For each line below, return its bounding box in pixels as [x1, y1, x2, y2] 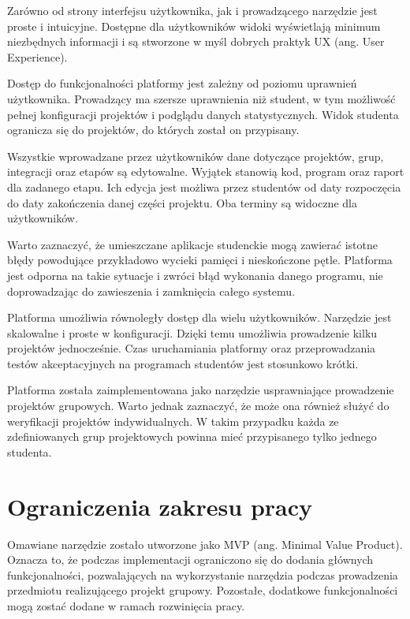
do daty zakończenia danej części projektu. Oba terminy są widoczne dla [7, 194, 357, 211]
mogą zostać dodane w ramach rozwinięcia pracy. [7, 597, 245, 613]
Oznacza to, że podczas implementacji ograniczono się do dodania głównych [7, 551, 374, 568]
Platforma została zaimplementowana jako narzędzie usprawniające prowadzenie [7, 382, 394, 398]
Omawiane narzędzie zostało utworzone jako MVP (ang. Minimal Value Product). [7, 535, 403, 552]
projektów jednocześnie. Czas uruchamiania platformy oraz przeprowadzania [7, 340, 376, 356]
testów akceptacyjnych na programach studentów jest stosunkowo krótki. [7, 355, 359, 371]
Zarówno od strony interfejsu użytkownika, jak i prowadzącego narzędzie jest [7, 2, 378, 18]
